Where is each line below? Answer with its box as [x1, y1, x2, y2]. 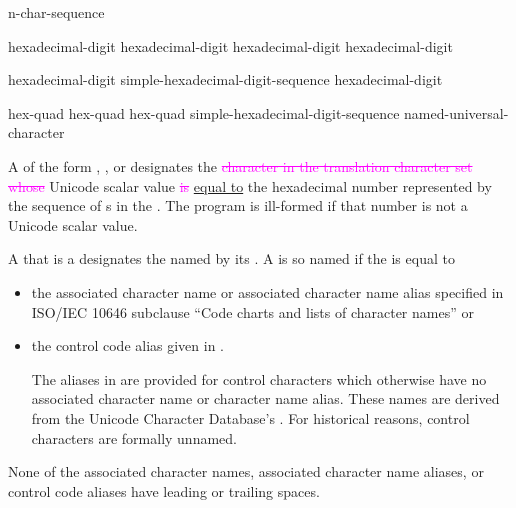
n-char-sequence [8, 2, 105, 22]
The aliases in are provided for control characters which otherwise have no [31, 368, 487, 389]
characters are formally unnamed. [31, 427, 237, 448]
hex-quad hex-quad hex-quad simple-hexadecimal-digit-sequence [8, 102, 400, 123]
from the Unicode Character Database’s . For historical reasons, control [31, 407, 470, 428]
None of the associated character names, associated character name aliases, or [8, 461, 484, 482]
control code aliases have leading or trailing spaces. [8, 480, 320, 501]
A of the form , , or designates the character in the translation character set [8, 155, 473, 176]
